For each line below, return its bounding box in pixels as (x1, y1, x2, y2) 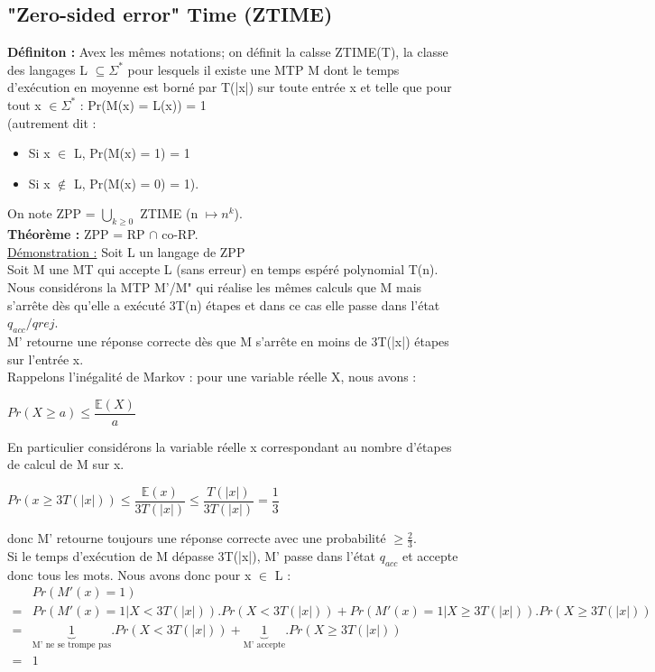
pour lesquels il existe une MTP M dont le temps (127, 60, 400, 78)
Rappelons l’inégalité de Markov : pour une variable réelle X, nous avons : (7, 367, 417, 386)
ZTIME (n (140, 204, 198, 223)
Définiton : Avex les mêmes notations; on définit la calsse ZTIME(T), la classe (7, 42, 448, 61)
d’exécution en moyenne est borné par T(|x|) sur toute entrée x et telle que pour (7, 78, 452, 97)
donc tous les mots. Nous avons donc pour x (7, 565, 252, 584)
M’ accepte (243, 640, 286, 650)
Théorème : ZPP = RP (7, 225, 145, 244)
